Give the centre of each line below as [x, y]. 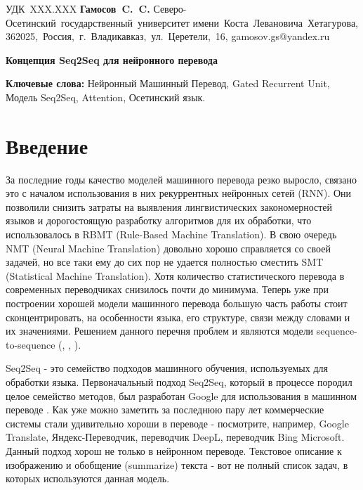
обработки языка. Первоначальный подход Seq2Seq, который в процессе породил [179, 382]
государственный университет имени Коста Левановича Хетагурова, [209, 22]
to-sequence [31, 344]
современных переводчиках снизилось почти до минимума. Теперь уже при [167, 289]
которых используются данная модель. [88, 478]
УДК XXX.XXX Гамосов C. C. [78, 8]
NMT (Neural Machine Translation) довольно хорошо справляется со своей [168, 248]
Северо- [170, 8]
